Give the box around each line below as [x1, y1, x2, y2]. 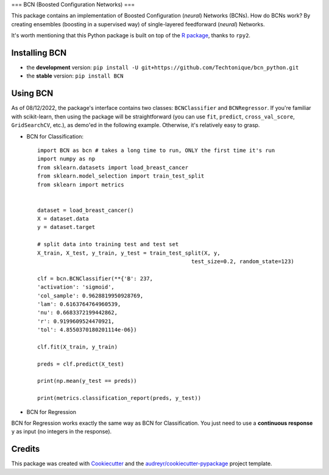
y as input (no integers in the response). [11, 428, 112, 435]
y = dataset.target [37, 223, 96, 231]
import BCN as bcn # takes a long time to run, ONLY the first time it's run [37, 147, 275, 154]
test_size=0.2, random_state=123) [191, 258, 295, 265]
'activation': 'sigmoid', [37, 284, 115, 291]
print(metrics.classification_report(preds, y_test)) [37, 394, 201, 402]
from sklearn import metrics [37, 181, 124, 188]
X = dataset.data [37, 216, 89, 222]
